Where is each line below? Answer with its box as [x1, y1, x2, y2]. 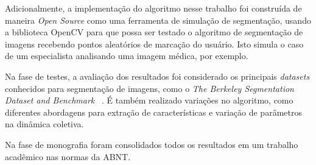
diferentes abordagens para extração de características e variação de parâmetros [5, 105, 302, 118]
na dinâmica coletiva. [5, 118, 84, 130]
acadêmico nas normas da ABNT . [5, 150, 131, 163]
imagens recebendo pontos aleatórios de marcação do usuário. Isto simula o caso [5, 37, 304, 50]
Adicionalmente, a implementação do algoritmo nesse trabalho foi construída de [5, 2, 302, 14]
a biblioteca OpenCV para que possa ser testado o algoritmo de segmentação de [5, 26, 303, 38]
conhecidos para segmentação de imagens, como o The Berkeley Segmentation [5, 82, 294, 94]
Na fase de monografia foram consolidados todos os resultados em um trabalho [5, 138, 298, 150]
